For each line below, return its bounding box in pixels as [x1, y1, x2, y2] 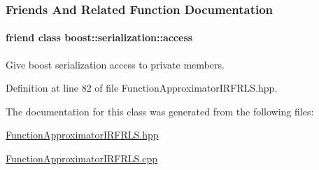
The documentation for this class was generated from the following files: [6, 104, 314, 118]
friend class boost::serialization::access [6, 30, 193, 45]
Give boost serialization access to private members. [6, 57, 225, 71]
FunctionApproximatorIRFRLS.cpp [6, 151, 157, 166]
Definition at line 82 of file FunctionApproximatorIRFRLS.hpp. [6, 80, 278, 95]
